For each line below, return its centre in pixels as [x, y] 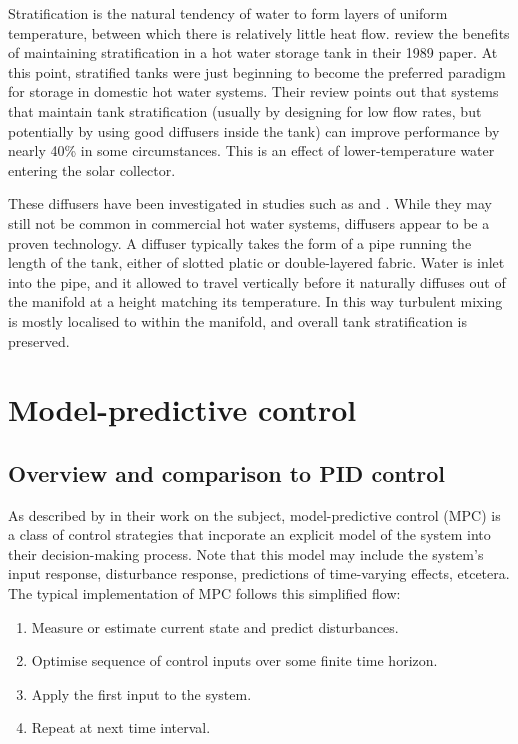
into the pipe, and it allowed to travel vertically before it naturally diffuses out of [257, 281]
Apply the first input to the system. [141, 693]
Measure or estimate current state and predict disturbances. [215, 626]
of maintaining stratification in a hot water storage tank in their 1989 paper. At [253, 52]
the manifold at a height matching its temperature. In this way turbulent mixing [255, 301]
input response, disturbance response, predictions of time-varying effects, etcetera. [259, 573]
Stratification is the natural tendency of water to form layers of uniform [228, 13]
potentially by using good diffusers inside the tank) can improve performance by [254, 130]
